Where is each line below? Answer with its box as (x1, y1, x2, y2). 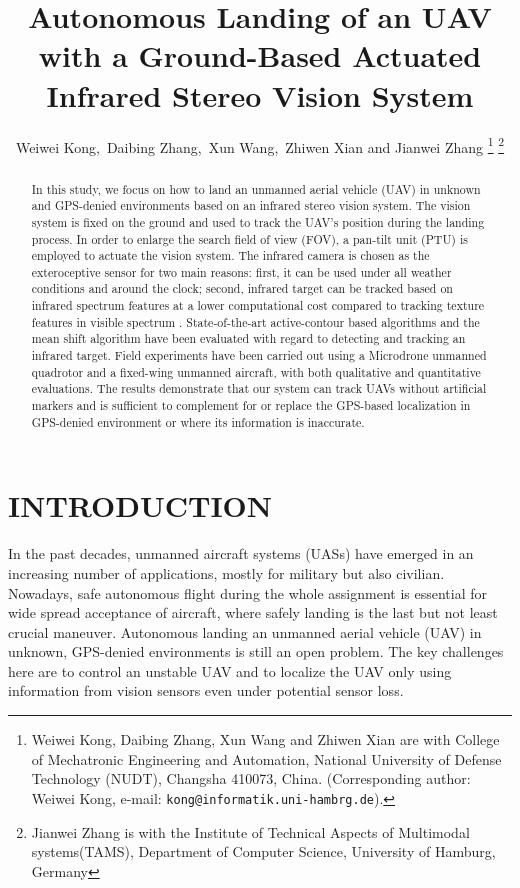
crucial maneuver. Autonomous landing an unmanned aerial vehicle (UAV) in (8, 621, 482, 642)
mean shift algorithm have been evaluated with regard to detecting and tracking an (31, 330, 466, 347)
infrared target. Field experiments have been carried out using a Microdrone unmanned (31, 347, 487, 364)
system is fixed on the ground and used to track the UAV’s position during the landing (31, 213, 485, 230)
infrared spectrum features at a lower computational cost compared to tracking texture (31, 297, 485, 314)
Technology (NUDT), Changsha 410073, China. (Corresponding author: (31, 768, 471, 789)
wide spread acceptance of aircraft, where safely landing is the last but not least (8, 602, 498, 623)
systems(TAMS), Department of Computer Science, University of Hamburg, (31, 841, 496, 862)
